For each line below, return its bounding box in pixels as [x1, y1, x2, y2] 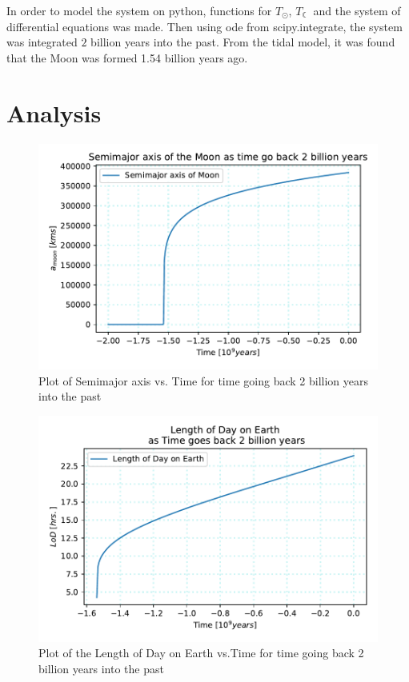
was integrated [6, 34, 78, 50]
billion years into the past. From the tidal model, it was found [90, 34, 395, 50]
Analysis [6, 96, 102, 129]
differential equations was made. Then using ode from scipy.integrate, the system [6, 18, 403, 34]
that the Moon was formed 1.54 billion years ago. [6, 49, 248, 66]
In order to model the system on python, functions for [6, 2, 272, 18]
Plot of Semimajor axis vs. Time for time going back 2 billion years [38, 372, 368, 389]
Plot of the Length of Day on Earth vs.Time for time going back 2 [38, 644, 364, 661]
